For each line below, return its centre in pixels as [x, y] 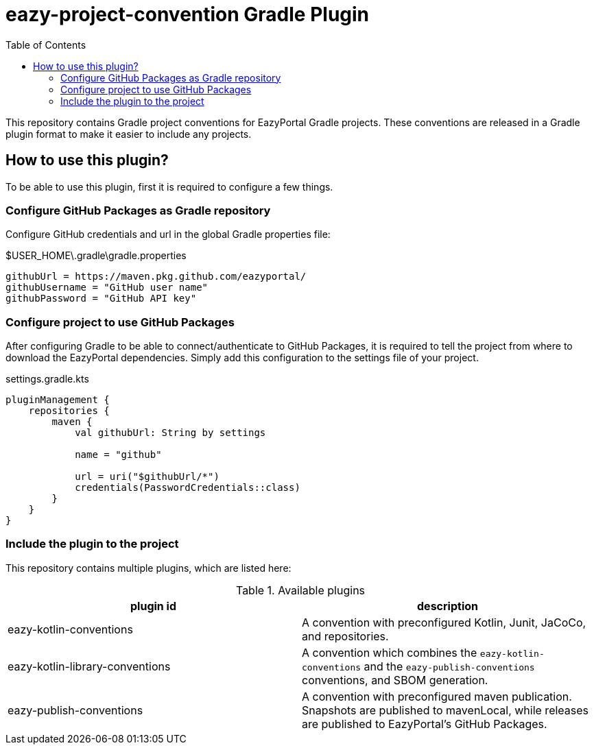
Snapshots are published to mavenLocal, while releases [445, 710]
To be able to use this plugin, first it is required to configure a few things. [169, 186]
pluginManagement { [58, 400]
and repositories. [345, 636]
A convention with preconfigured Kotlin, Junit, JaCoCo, [444, 622]
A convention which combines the [390, 652]
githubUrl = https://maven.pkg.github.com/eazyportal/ [156, 277]
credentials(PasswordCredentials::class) [188, 488]
